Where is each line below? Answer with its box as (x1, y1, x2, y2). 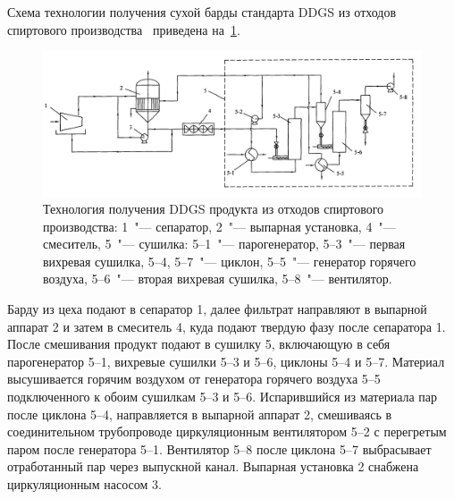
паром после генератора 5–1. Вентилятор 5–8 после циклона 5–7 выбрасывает (7, 439, 432, 458)
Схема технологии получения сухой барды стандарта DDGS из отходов (7, 3, 397, 21)
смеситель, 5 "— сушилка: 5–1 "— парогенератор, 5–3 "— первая (43, 234, 406, 253)
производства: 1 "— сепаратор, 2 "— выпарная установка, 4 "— (43, 216, 396, 235)
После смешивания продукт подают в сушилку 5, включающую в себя (7, 334, 391, 353)
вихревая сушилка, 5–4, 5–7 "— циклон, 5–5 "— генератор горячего (43, 251, 416, 270)
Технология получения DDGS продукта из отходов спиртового (43, 199, 384, 218)
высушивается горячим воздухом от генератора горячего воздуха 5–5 (7, 369, 381, 388)
